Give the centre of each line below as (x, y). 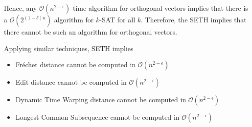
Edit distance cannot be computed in (71, 82)
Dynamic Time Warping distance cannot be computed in (101, 100)
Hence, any (21, 8)
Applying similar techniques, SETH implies (69, 48)
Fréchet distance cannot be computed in (76, 64)
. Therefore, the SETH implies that (194, 19)
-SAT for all (117, 19)
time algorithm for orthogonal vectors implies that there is (160, 8)
